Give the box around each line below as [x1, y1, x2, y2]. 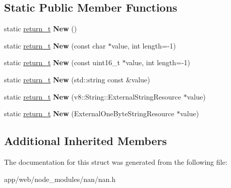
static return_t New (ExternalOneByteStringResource [4, 108, 175, 119]
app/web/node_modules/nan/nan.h [4, 173, 116, 184]
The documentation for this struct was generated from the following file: [4, 156, 227, 167]
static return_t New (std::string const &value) [4, 74, 150, 84]
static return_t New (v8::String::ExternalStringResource [4, 91, 181, 102]
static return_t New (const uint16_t [4, 57, 120, 68]
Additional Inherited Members [4, 133, 167, 149]
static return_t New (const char [4, 40, 106, 51]
